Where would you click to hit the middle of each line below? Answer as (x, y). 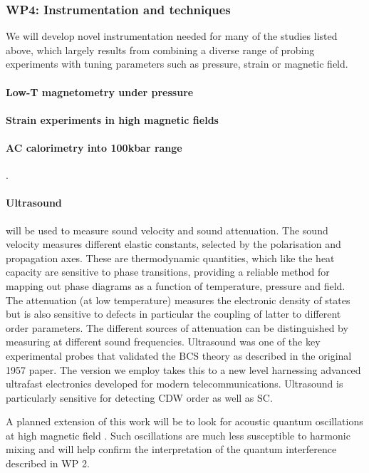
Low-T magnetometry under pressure (100, 92)
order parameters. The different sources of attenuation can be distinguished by (177, 327)
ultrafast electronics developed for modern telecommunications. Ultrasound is (175, 384)
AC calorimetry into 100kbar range (94, 147)
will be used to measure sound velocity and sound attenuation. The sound (167, 230)
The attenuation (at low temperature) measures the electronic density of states (178, 300)
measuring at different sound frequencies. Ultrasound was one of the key (163, 342)
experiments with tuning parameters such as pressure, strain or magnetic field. (177, 64)
